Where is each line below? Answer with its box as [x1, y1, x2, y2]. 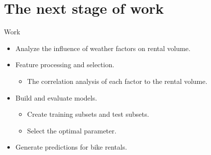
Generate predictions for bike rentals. [15, 142, 127, 152]
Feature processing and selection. [15, 59, 115, 70]
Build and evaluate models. [15, 92, 97, 103]
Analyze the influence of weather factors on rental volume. [15, 43, 190, 53]
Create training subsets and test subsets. [27, 109, 149, 119]
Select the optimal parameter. [27, 125, 117, 135]
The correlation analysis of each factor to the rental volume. [27, 76, 208, 86]
